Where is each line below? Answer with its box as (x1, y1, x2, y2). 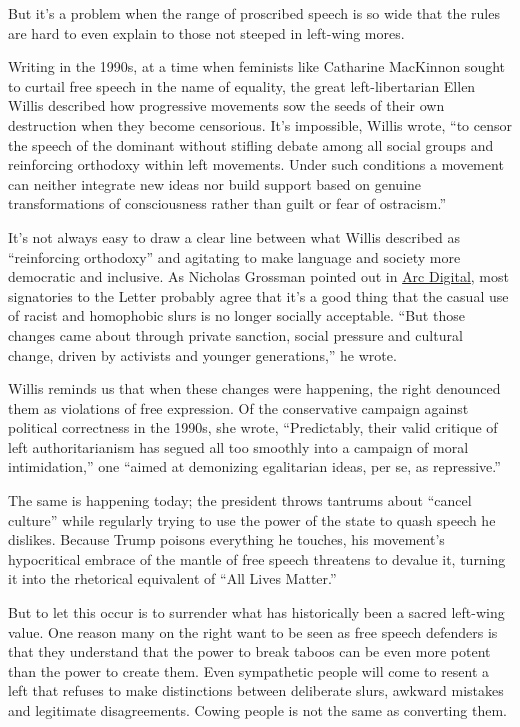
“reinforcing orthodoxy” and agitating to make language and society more (8, 246, 461, 267)
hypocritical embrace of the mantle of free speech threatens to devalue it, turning (8, 548, 506, 569)
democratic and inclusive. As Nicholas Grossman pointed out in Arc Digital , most (8, 266, 509, 287)
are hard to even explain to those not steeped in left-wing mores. (8, 22, 405, 43)
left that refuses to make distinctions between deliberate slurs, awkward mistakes (8, 680, 504, 701)
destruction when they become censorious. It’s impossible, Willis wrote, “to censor (8, 114, 512, 135)
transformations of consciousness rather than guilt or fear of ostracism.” (8, 193, 447, 214)
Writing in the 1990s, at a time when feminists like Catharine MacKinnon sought (8, 56, 506, 77)
